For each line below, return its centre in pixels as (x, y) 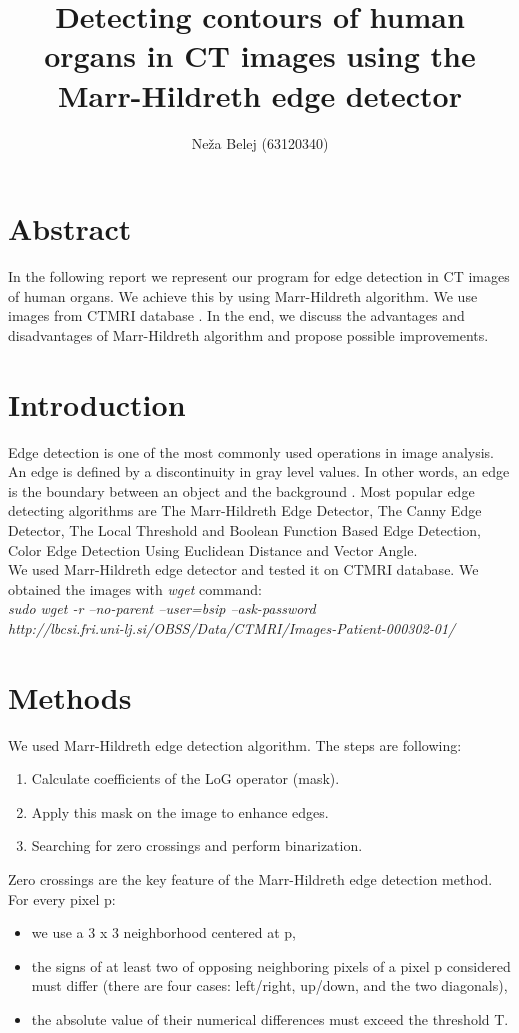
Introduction (97, 403)
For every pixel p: (62, 898)
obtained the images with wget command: (135, 588)
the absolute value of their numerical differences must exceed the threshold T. (270, 1018)
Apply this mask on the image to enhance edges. (180, 811)
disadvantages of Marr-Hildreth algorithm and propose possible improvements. (248, 334)
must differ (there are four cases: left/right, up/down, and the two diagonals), (269, 985)
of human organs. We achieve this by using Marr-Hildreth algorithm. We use (243, 295)
